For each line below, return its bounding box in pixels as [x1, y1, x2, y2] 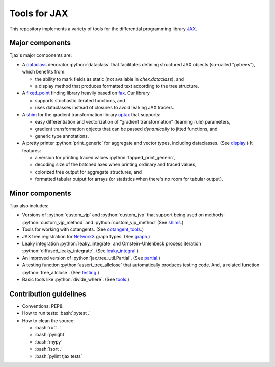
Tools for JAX [9, 8, 68, 19]
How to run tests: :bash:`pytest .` [22, 310, 91, 316]
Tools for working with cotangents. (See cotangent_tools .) [22, 226, 144, 232]
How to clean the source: [22, 317, 75, 324]
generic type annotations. [35, 133, 89, 139]
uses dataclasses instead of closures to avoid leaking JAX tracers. [35, 105, 174, 111]
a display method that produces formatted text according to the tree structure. [35, 83, 199, 89]
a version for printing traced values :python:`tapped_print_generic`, [35, 154, 176, 160]
